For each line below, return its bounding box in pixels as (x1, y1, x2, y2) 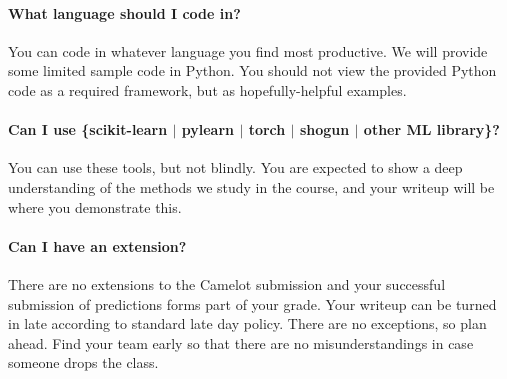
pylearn (181, 119, 235, 140)
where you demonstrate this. (8, 196, 182, 217)
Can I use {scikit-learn (8, 119, 168, 140)
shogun (299, 119, 350, 140)
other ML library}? (363, 119, 500, 140)
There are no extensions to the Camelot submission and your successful (8, 273, 446, 294)
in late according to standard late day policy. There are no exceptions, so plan (8, 313, 487, 334)
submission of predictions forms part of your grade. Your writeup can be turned (8, 293, 497, 314)
